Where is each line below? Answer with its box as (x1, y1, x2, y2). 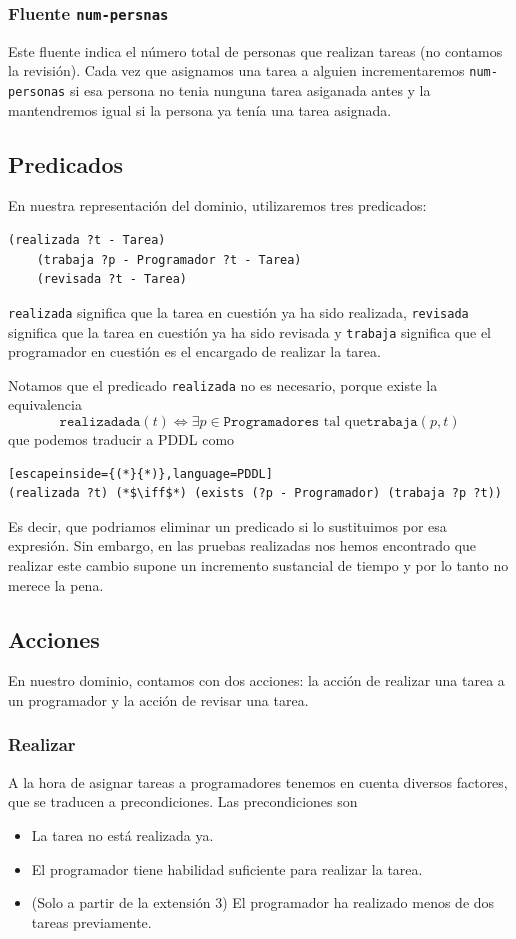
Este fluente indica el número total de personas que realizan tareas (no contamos (8, 40, 503, 61)
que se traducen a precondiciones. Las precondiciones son (8, 791, 358, 812)
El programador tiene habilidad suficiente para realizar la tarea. (31, 858, 423, 879)
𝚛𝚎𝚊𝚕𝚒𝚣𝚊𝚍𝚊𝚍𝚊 (59, 415, 141, 430)
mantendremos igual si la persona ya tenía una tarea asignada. (8, 99, 392, 120)
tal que (323, 415, 367, 430)
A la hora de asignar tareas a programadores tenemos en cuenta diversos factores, (8, 771, 508, 792)
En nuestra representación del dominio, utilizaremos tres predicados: (8, 195, 427, 216)
